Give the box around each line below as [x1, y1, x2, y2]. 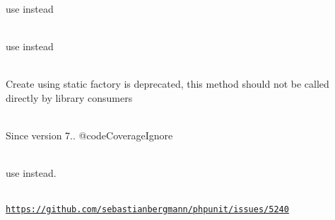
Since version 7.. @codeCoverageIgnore [6, 127, 173, 142]
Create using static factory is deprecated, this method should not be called [6, 76, 329, 91]
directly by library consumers [6, 90, 133, 105]
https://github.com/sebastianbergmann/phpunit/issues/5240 [6, 204, 289, 215]
